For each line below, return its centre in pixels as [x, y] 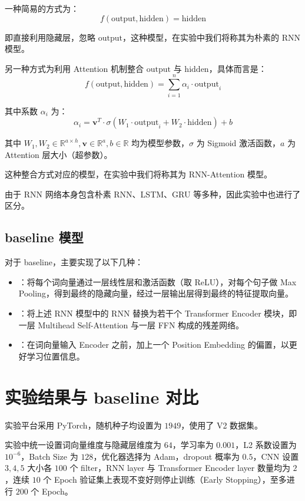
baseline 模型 [44, 237]
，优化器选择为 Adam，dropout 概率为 [166, 456]
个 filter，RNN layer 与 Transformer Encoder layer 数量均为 [180, 468]
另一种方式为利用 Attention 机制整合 [74, 68]
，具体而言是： [238, 68]
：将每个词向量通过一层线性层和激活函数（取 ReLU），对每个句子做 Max [158, 281]
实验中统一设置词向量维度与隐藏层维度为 [83, 445]
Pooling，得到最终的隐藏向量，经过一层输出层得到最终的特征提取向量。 [156, 293]
